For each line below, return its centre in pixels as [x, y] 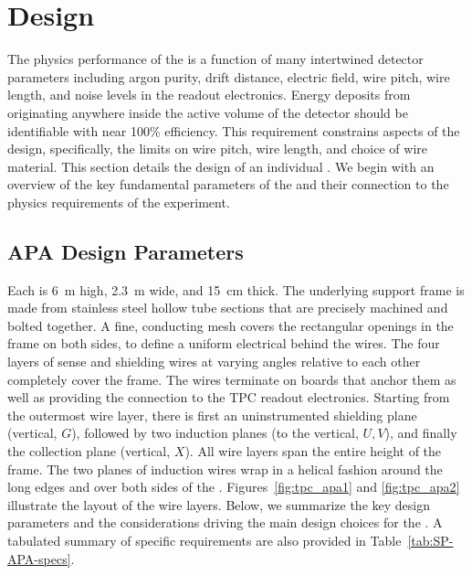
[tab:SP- [430, 540]
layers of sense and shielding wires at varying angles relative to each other [214, 362]
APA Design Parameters [126, 251]
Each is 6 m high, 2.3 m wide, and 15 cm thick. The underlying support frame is [236, 289]
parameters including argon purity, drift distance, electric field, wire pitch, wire [229, 76]
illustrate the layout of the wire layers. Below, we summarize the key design [219, 504]
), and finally [421, 433]
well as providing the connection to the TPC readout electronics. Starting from [229, 397]
